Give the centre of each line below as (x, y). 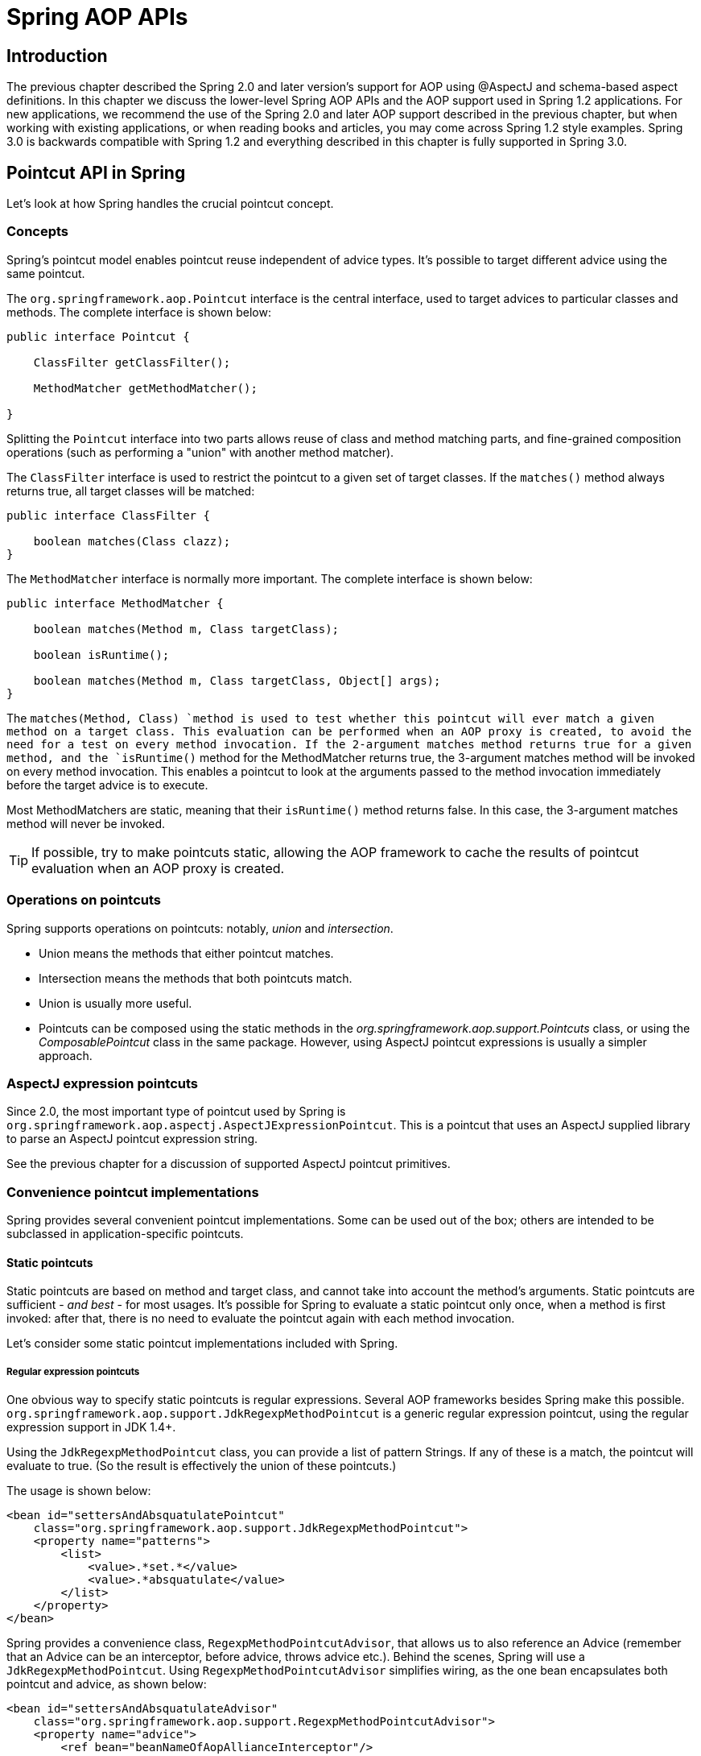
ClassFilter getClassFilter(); (132, 362)
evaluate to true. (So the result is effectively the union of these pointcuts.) (202, 1466)
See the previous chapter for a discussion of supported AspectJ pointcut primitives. (229, 1164)
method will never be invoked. (86, 823)
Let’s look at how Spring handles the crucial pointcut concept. (170, 204)
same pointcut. (46, 273)
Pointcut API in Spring (96, 172)
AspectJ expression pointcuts (103, 1083)
